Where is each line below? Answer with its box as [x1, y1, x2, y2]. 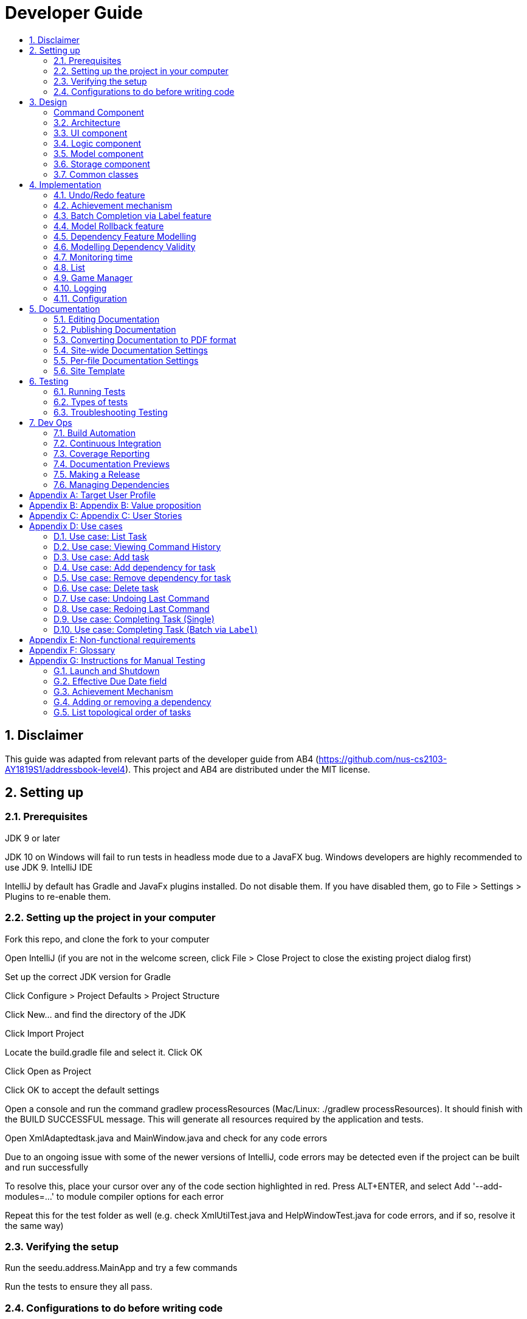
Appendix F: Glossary [29, 644, 115, 655]
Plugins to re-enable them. [5, 891, 111, 902]
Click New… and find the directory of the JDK [5, 1009, 186, 1020]
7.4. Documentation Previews [53, 458, 170, 469]
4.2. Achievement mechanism [53, 200, 173, 211]
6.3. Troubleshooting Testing [53, 406, 168, 417]
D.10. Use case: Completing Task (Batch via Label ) [53, 624, 258, 635]
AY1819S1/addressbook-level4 [5, 764, 125, 774]
